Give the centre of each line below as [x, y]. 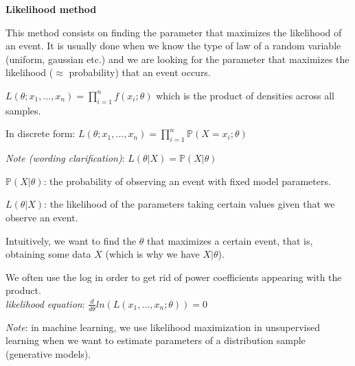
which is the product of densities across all [245, 95]
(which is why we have [152, 254]
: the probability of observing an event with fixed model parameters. [187, 181]
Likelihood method [51, 9]
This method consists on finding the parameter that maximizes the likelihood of [174, 32]
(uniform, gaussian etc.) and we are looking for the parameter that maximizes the [177, 59]
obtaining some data [48, 254]
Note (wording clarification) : [65, 158]
